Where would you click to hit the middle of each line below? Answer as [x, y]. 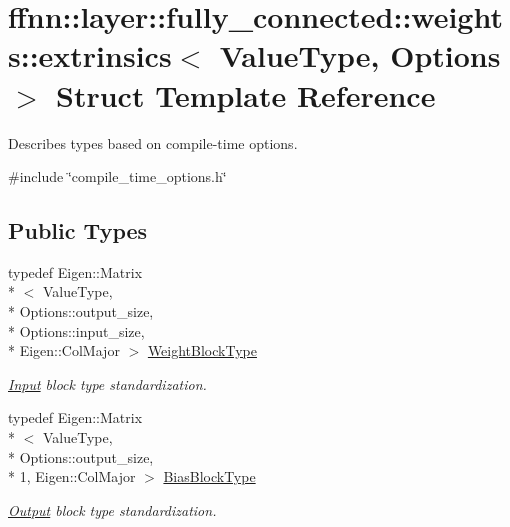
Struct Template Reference [246, 94]
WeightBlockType [202, 350]
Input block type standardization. [107, 383]
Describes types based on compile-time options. [153, 142]
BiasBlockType [209, 476]
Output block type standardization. [112, 509]
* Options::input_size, [76, 330]
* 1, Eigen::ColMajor [72, 476]
